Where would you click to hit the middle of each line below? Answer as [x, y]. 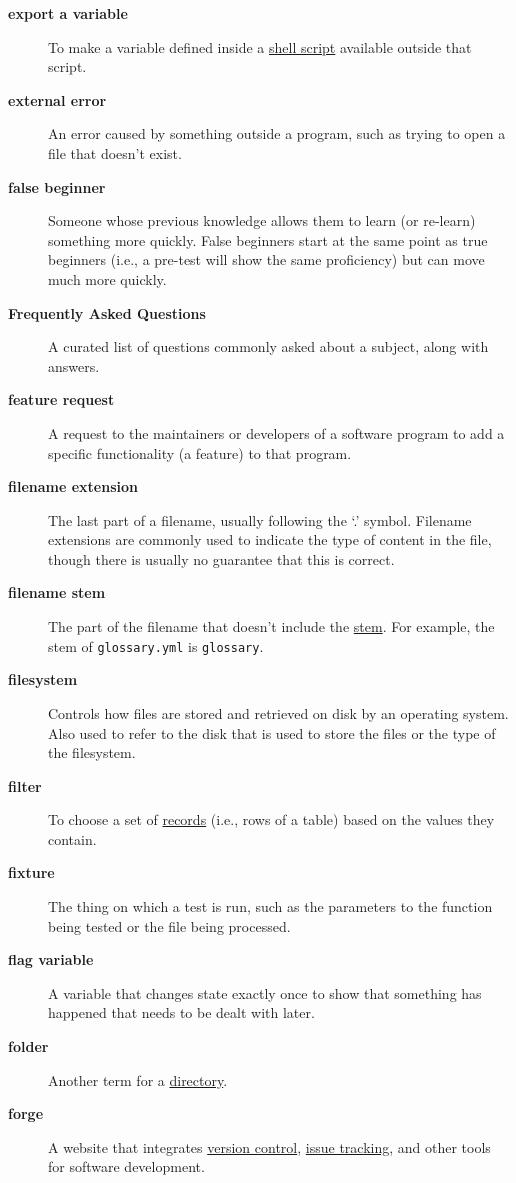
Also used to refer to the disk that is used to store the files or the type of [272, 732]
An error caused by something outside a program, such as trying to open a [277, 133]
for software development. [126, 1166]
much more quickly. [107, 278]
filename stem [57, 592]
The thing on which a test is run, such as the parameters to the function [270, 906]
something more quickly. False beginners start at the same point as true [268, 239]
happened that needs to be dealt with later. [181, 1012]
